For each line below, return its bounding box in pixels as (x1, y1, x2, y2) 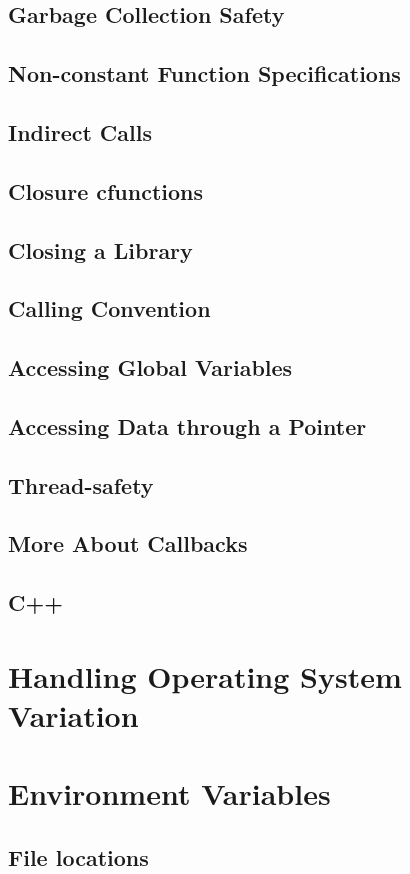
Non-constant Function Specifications (8, 58, 401, 89)
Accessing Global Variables (8, 352, 293, 383)
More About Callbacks (8, 528, 248, 559)
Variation (8, 694, 139, 735)
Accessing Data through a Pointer (8, 410, 367, 441)
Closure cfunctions (8, 175, 204, 206)
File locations (8, 841, 149, 872)
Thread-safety (8, 469, 154, 500)
